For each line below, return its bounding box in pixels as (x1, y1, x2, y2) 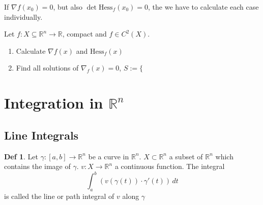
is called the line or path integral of (4, 191, 114, 201)
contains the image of (4, 161, 71, 172)
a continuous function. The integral (114, 161, 225, 172)
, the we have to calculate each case (148, 2, 259, 12)
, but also (53, 2, 83, 12)
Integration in (4, 92, 103, 113)
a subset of (169, 151, 203, 161)
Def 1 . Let (4, 151, 39, 161)
